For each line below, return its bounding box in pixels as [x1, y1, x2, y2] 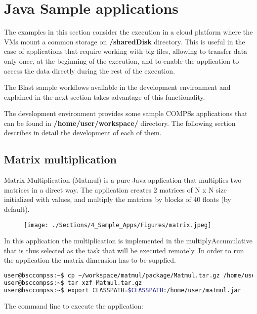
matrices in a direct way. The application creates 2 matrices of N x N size [4, 184, 227, 195]
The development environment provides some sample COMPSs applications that [4, 108, 248, 118]
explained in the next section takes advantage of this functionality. [4, 91, 205, 102]
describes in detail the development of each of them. [4, 127, 162, 138]
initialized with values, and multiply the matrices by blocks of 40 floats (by [4, 194, 231, 204]
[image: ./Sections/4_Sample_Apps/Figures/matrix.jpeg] [24, 221, 212, 229]
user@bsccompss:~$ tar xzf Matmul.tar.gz [4, 279, 142, 286]
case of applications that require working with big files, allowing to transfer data [4, 46, 248, 56]
